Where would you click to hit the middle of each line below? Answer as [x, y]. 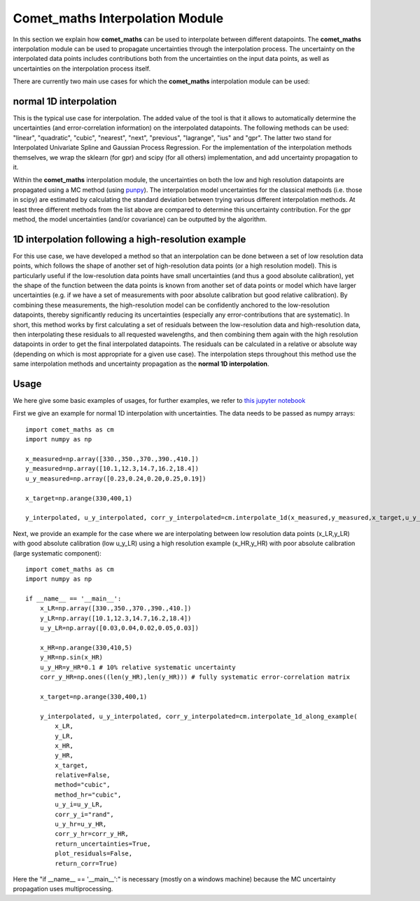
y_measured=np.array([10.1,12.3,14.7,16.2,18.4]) [112, 469]
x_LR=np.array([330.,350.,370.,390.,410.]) [115, 608]
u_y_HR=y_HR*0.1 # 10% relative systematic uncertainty [138, 667]
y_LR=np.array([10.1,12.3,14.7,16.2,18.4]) [115, 618]
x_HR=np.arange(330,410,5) [86, 648]
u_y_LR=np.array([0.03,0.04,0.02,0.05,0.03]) [119, 628]
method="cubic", [83, 785]
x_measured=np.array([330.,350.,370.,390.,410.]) [112, 459]
